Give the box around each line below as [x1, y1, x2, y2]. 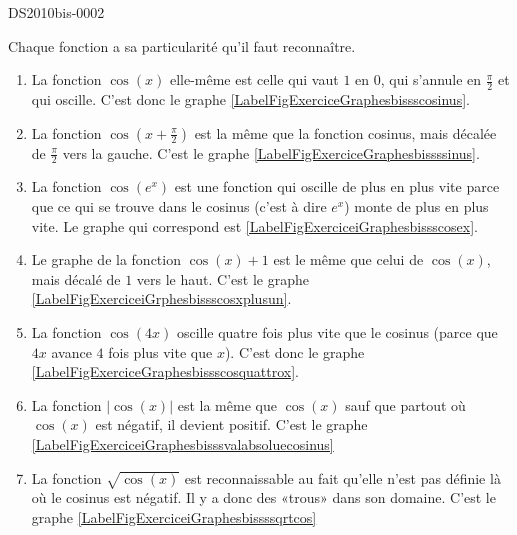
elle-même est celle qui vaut [169, 69, 339, 90]
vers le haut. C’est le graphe [136, 268, 309, 289]
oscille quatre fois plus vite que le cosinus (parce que [176, 322, 498, 342]
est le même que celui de [273, 249, 424, 270]
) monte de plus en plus [344, 196, 489, 217]
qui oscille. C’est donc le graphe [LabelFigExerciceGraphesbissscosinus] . [31, 89, 470, 110]
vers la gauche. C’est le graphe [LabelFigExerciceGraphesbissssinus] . [62, 142, 480, 163]
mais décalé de [31, 268, 121, 289]
